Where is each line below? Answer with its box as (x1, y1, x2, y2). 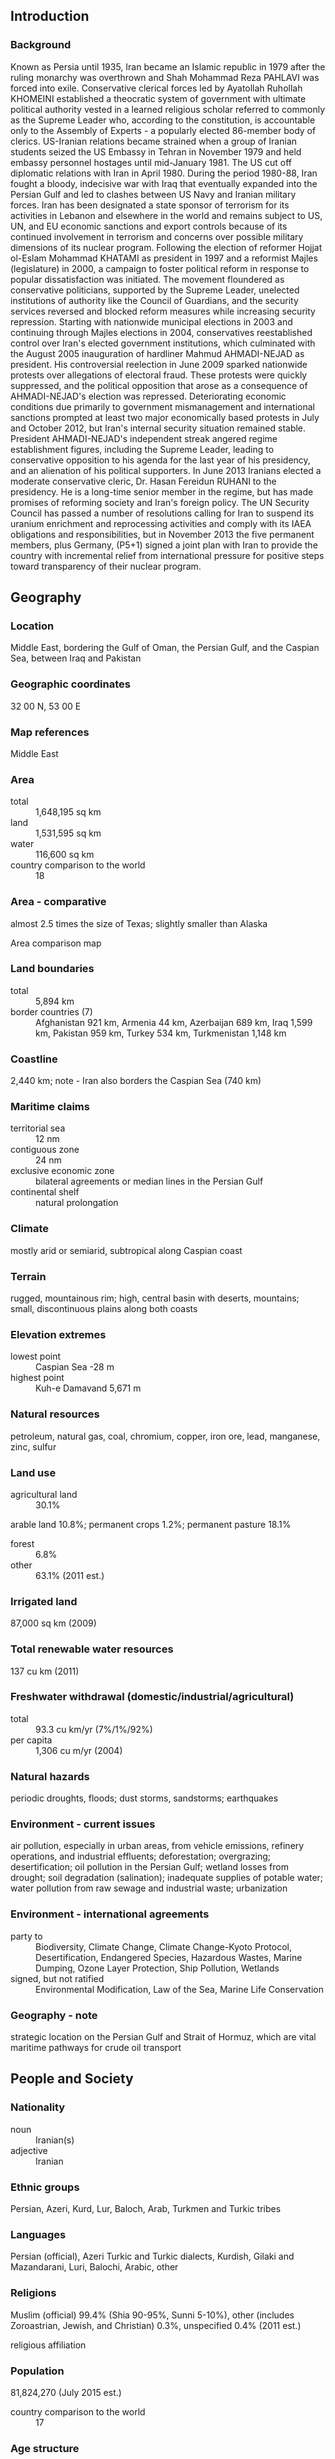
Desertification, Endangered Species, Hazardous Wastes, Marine (35, 1951, 303, 1963)
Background (10, 38, 72, 52)
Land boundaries (10, 962, 95, 976)
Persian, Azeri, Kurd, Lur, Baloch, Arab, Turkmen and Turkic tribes (10, 2203, 282, 2214)
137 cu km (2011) (10, 1665, 80, 1677)
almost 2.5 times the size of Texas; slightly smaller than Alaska (10, 917, 268, 929)
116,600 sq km (35, 849, 95, 861)
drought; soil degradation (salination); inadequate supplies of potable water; (10, 1872, 324, 1884)
